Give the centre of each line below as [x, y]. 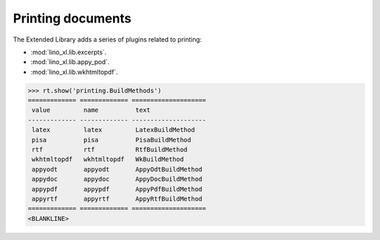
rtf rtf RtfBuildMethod [110, 150]
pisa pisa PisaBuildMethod [112, 140]
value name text [91, 110]
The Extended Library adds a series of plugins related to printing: [107, 39]
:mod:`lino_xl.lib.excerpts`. [69, 52]
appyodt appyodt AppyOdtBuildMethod [117, 169]
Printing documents [72, 18]
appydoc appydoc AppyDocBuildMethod [117, 179]
